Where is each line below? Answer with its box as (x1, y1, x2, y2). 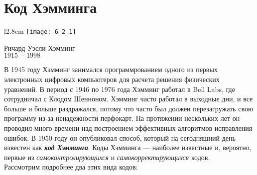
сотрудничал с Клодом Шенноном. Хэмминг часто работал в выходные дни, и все (4, 93, 253, 104)
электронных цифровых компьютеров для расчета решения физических (4, 74, 220, 84)
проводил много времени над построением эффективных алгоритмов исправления (4, 122, 253, 133)
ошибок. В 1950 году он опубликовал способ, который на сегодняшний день (4, 132, 236, 143)
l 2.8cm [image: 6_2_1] (4, 26, 76, 36)
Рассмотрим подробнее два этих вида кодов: (4, 162, 138, 172)
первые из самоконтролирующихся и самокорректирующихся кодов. (4, 152, 210, 162)
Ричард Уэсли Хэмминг (4, 42, 75, 53)
